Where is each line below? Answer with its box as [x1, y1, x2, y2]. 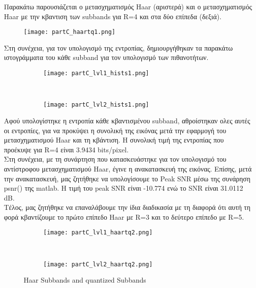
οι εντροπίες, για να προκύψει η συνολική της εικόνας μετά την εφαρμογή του [4, 125, 226, 135]
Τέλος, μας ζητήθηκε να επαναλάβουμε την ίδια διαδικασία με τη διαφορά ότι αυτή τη [4, 202, 251, 212]
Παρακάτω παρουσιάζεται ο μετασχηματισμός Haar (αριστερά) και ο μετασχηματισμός [4, 1, 252, 11]
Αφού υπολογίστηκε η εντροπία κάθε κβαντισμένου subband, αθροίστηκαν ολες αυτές [4, 115, 250, 125]
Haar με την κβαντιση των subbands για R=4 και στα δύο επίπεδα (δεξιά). [4, 11, 222, 21]
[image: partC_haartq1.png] [24, 29, 116, 36]
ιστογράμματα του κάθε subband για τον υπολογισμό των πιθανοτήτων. [4, 52, 209, 62]
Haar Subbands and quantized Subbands [24, 275, 146, 285]
